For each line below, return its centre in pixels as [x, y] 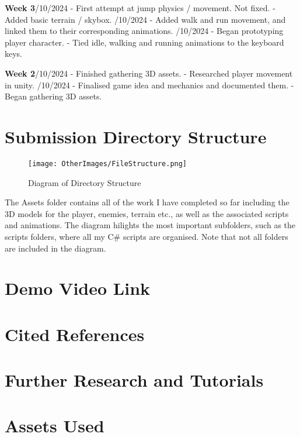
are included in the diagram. [55, 248]
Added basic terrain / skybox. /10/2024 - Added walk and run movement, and [145, 19]
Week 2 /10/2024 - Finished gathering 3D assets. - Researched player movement [149, 73]
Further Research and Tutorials [134, 380]
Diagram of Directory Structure [85, 182]
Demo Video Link [78, 288]
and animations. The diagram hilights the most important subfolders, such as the [150, 225]
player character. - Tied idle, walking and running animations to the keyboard [144, 42]
